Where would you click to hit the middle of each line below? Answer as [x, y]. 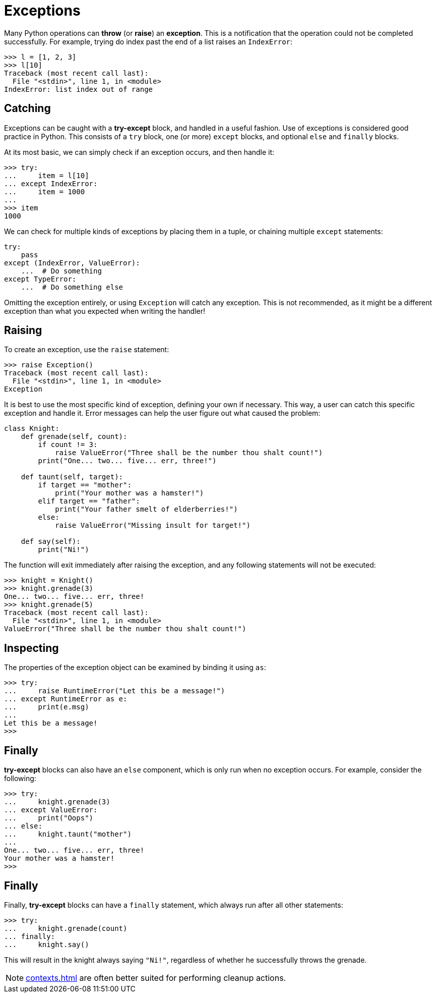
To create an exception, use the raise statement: [87, 350]
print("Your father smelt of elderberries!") [146, 509]
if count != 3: [68, 445]
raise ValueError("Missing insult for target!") [153, 525]
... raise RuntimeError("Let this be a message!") [115, 691]
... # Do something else [72, 287]
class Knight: [32, 429]
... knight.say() [47, 944]
